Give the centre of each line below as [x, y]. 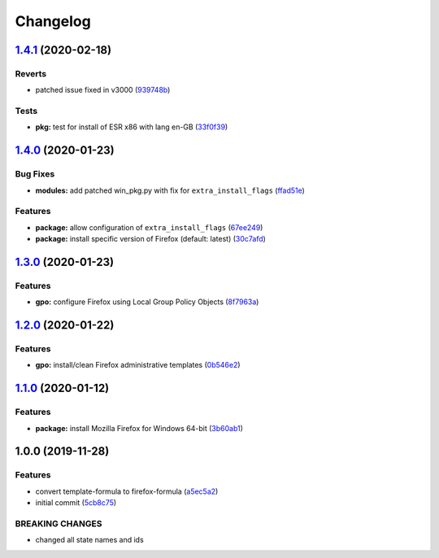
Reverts [31, 73]
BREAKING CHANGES [59, 523]
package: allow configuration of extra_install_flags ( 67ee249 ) [149, 227]
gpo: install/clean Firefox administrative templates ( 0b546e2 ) [138, 365]
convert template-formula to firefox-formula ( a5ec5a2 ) [127, 491]
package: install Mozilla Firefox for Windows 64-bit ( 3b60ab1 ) [139, 428]
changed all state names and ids [89, 540]
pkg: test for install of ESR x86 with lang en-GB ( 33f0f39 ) [132, 127]
